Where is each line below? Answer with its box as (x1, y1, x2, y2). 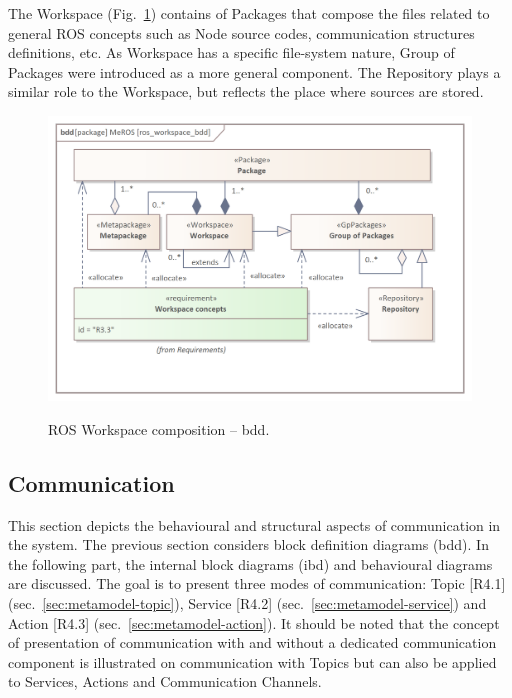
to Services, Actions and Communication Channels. (8, 671, 322, 692)
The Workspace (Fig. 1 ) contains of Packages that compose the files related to (8, 3, 490, 23)
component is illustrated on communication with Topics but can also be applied (8, 651, 497, 672)
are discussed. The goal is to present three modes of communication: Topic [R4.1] (8, 573, 506, 594)
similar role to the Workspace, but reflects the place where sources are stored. (8, 81, 484, 102)
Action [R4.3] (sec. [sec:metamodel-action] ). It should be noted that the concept (8, 612, 500, 633)
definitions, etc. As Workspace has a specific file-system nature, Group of (8, 42, 455, 63)
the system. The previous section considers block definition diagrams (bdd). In (8, 534, 489, 555)
